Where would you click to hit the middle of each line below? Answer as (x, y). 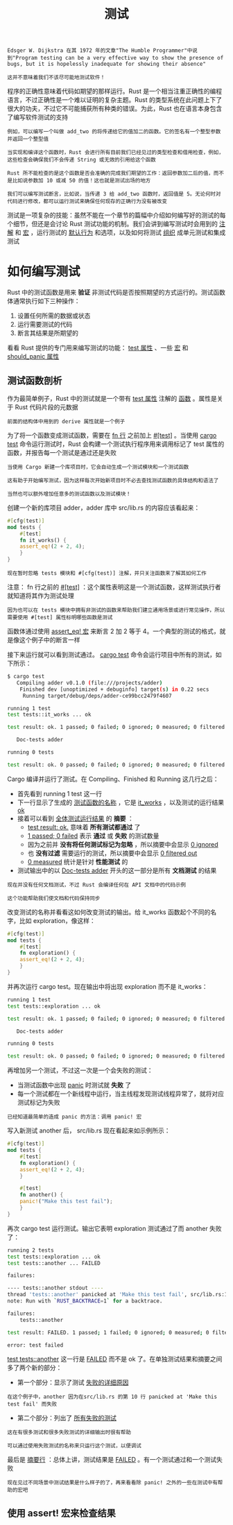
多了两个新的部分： (35, 1368)
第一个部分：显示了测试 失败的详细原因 (73, 1382)
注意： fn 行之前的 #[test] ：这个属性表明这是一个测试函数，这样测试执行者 (114, 587)
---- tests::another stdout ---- (55, 1288)
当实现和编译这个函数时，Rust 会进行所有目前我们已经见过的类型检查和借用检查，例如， (115, 153)
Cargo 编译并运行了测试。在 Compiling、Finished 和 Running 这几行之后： (113, 779)
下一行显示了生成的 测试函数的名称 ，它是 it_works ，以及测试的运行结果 (121, 802)
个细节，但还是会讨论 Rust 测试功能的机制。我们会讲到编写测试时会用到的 (113, 224)
